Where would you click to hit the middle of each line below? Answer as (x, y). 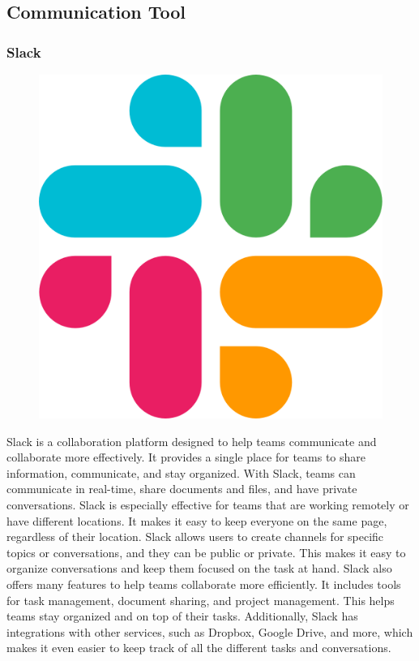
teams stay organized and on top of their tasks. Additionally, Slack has (182, 616)
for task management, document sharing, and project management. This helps (201, 600)
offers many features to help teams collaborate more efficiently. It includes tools (204, 584)
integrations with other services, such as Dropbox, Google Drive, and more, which (210, 631)
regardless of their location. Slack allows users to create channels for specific (195, 537)
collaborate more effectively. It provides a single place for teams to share (186, 457)
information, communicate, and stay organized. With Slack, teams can (181, 472)
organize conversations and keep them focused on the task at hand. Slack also (199, 568)
